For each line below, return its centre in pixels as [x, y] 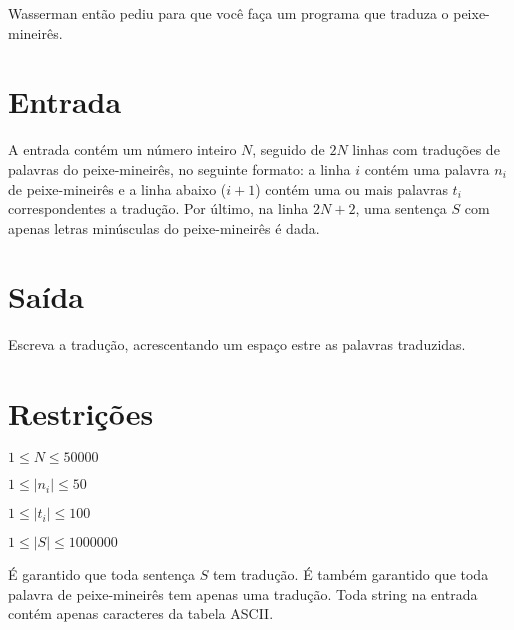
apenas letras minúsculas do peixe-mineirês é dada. [164, 227]
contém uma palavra [427, 168]
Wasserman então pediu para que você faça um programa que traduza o [228, 13]
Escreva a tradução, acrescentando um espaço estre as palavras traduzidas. [237, 344]
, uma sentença [401, 208]
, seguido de [288, 149]
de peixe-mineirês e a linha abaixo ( [117, 188]
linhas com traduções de [426, 149]
